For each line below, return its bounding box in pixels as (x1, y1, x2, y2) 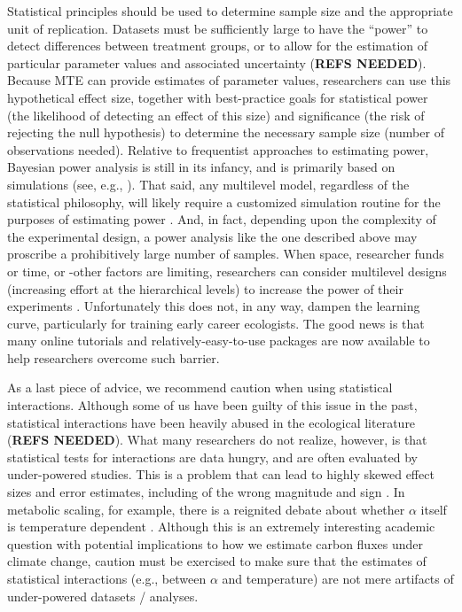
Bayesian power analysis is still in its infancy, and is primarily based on (7, 158, 395, 176)
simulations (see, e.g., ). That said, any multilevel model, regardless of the (7, 174, 410, 193)
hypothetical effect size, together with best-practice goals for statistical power (7, 88, 428, 106)
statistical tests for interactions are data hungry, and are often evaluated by (7, 447, 418, 466)
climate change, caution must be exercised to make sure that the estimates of (7, 552, 427, 570)
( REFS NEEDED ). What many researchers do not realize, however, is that (7, 430, 427, 449)
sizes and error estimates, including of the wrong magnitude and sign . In (7, 483, 405, 501)
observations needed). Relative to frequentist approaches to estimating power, (7, 140, 429, 159)
